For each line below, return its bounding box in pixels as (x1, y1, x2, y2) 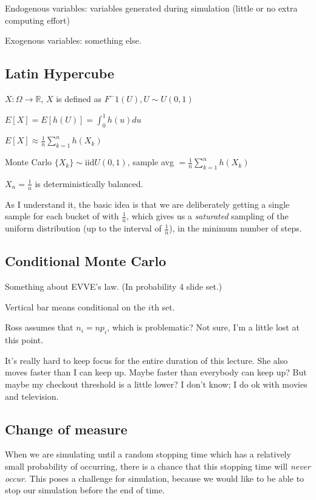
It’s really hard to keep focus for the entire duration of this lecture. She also (5, 354, 288, 366)
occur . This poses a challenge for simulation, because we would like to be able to (5, 471, 304, 484)
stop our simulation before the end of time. (5, 484, 165, 496)
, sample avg (127, 156, 174, 168)
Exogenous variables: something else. (5, 34, 142, 47)
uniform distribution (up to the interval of (5, 222, 162, 235)
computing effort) (5, 13, 70, 26)
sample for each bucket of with (5, 210, 119, 222)
